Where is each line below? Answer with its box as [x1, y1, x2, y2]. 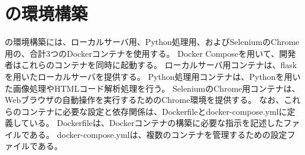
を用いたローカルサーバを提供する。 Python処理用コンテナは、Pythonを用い [5, 70, 301, 82]
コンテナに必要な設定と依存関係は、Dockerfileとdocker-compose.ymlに [21, 105, 287, 117]
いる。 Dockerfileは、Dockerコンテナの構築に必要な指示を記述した [29, 117, 284, 129]
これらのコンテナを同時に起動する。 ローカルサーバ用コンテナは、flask [21, 59, 297, 71]
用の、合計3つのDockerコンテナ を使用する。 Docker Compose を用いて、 [5, 47, 280, 59]
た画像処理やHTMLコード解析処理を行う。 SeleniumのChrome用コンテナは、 [5, 82, 300, 94]
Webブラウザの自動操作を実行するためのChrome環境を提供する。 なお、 [5, 93, 284, 106]
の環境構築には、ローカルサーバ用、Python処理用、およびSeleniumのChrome [5, 35, 300, 48]
